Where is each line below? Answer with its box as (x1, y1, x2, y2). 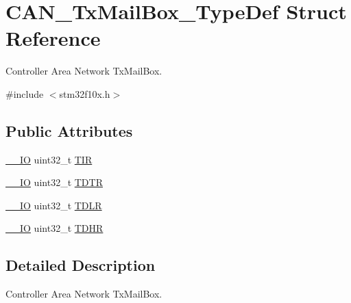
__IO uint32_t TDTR (5, 175, 103, 189)
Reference (5, 24, 101, 52)
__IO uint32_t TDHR (5, 221, 104, 235)
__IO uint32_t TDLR (5, 198, 102, 212)
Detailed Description (5, 254, 156, 276)
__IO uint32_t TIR (5, 152, 93, 166)
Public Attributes (5, 120, 133, 141)
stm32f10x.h (59, 86, 110, 101)
